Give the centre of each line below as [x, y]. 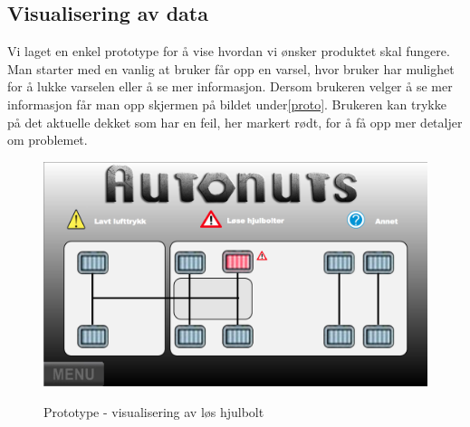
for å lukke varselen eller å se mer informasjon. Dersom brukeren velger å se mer [230, 86]
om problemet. [48, 140]
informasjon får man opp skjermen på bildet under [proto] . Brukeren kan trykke [227, 104]
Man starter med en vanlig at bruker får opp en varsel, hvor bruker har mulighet [231, 68]
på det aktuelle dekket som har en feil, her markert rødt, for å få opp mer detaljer [235, 122]
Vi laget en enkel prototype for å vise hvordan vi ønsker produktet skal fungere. [229, 51]
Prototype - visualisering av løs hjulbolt [154, 411]
